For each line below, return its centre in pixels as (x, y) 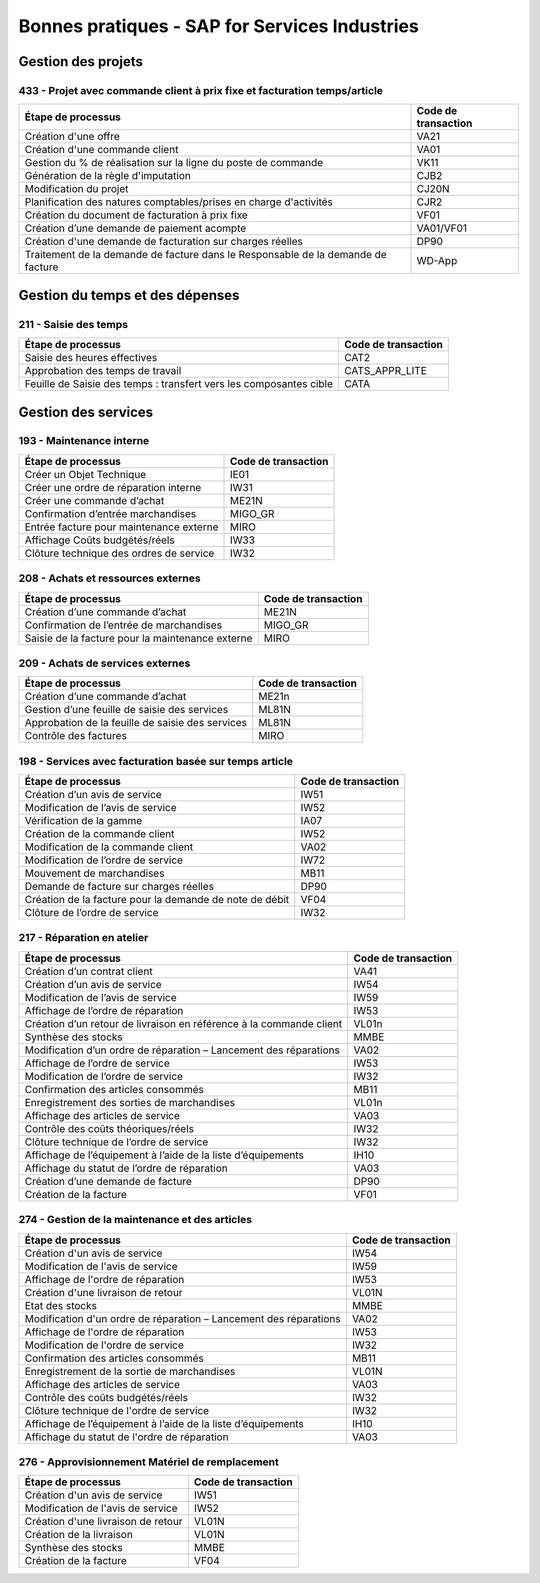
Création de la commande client (99, 834)
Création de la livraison (79, 1535)
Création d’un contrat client (89, 971)
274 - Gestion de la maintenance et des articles (135, 1220)
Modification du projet (76, 189)
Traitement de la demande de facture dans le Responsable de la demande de (205, 255)
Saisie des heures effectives (91, 358)
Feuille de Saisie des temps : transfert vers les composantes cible (179, 384)
